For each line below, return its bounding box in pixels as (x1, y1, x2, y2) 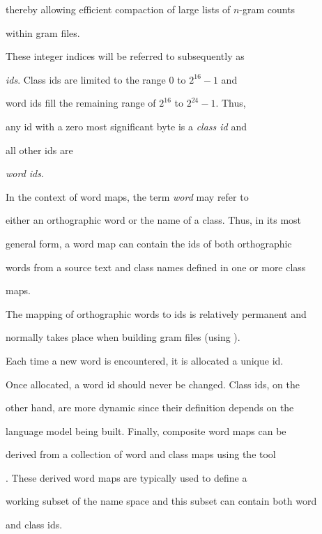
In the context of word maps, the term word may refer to (6, 189, 249, 204)
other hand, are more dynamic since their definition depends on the (6, 400, 294, 415)
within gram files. (6, 25, 80, 40)
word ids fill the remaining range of (6, 96, 156, 110)
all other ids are (6, 142, 73, 157)
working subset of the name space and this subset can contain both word (6, 494, 317, 508)
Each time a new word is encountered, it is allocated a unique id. (6, 353, 284, 367)
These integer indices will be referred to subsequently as (6, 49, 245, 63)
